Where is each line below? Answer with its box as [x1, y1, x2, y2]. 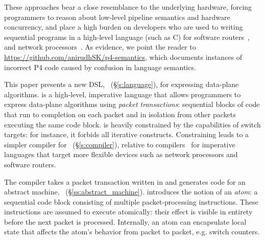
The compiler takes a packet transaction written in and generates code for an [4, 176, 246, 187]
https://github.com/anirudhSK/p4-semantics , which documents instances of [4, 51, 243, 62]
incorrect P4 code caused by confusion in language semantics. [4, 61, 196, 72]
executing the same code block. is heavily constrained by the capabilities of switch [4, 119, 261, 129]
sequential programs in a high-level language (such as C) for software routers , [4, 31, 250, 42]
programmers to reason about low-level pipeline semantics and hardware [4, 11, 230, 22]
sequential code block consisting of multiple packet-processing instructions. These [4, 196, 258, 207]
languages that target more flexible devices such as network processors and [4, 149, 238, 160]
